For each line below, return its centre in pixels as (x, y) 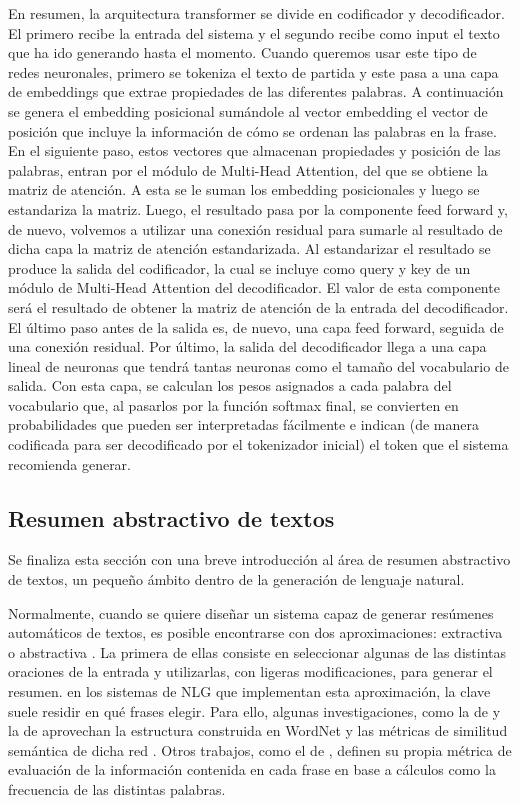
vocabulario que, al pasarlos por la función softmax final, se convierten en (233, 404)
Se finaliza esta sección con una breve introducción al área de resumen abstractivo (259, 559)
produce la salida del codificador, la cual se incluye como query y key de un (239, 267)
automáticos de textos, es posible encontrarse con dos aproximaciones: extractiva (255, 632)
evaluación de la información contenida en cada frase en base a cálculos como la (252, 769)
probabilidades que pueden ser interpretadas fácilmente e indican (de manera (244, 424)
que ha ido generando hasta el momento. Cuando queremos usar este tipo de (242, 52)
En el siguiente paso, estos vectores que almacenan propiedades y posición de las (254, 150)
